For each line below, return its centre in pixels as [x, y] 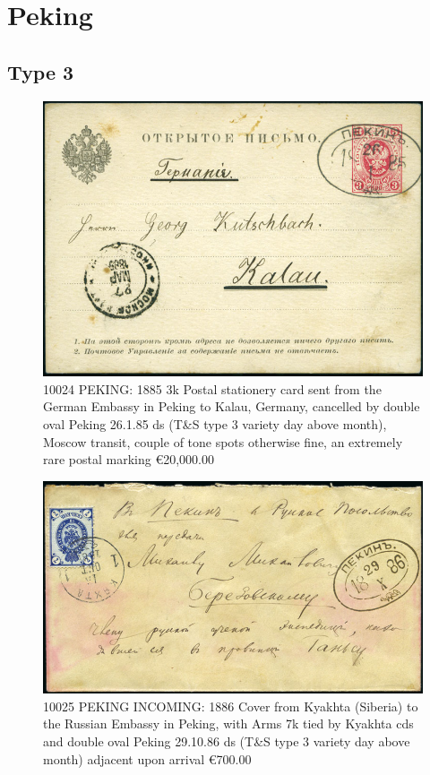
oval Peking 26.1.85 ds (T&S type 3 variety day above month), [215, 423]
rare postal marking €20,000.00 [129, 459]
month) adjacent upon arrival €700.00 [147, 758]
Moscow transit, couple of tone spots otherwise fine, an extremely [223, 441]
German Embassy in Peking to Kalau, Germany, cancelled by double [232, 406]
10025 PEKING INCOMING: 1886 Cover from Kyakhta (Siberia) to [231, 706]
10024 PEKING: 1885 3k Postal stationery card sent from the [212, 388]
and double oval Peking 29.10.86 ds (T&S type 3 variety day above [227, 741]
